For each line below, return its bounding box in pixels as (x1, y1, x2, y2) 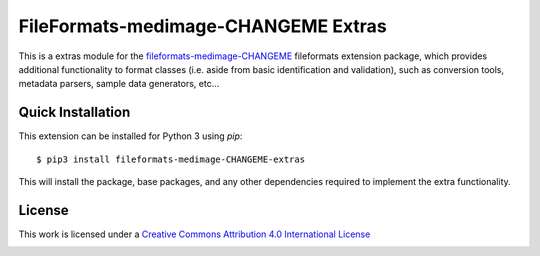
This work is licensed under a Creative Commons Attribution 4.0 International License (18, 228, 371, 240)
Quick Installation (18, 104, 131, 121)
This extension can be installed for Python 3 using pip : (18, 130, 243, 142)
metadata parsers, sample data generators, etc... (18, 78, 220, 90)
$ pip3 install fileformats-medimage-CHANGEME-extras (36, 153, 305, 165)
